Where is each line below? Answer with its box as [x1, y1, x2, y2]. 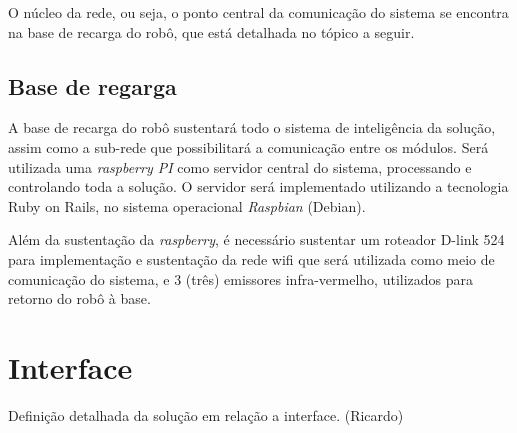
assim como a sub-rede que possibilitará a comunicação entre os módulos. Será [8, 136, 489, 157]
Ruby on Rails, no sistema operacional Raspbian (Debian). [8, 195, 366, 216]
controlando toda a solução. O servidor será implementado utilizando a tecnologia [8, 176, 509, 197]
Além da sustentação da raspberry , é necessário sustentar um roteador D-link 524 [8, 229, 505, 250]
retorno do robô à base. [8, 288, 151, 309]
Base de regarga [8, 70, 177, 101]
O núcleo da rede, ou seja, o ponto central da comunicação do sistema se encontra [8, 2, 509, 22]
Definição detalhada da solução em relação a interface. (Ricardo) [8, 404, 404, 425]
